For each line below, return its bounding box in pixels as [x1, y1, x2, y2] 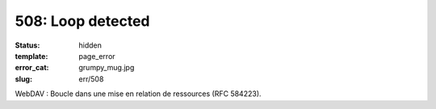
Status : [15, 40, 40, 50]
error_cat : [15, 63, 49, 73]
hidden [78, 40, 103, 50]
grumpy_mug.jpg [78, 63, 135, 73]
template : [15, 51, 48, 61]
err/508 [78, 73, 104, 84]
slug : [15, 73, 32, 84]
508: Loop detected [15, 12, 150, 30]
